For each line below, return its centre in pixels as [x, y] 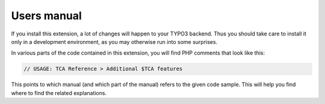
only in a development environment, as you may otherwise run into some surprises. [114, 41]
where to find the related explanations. [59, 93]
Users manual [47, 16]
